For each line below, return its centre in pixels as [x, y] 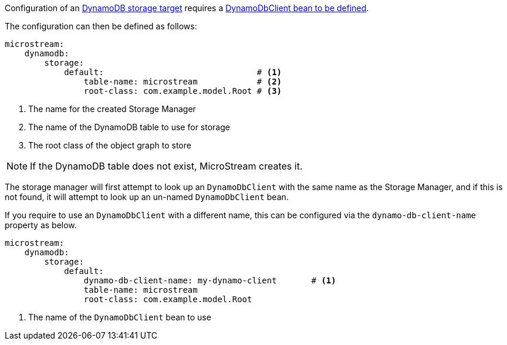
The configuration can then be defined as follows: [101, 26]
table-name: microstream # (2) [183, 82]
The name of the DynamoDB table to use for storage [129, 127]
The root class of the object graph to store [110, 145]
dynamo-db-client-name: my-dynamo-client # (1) [210, 280]
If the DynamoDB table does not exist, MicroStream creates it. [166, 166]
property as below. [41, 225]
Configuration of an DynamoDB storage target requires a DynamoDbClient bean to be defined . [187, 8]
